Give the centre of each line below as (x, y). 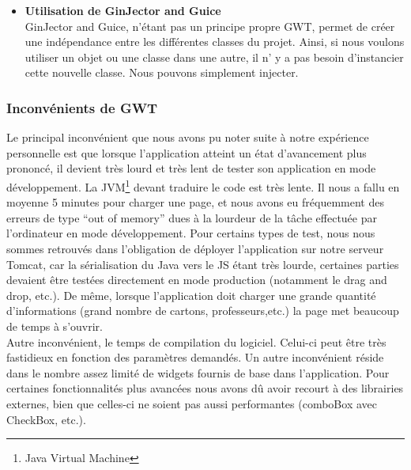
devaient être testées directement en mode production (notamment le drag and (197, 280)
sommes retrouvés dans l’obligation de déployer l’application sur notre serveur (195, 248)
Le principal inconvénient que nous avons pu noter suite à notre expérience (188, 137)
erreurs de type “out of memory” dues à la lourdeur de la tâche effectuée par (192, 217)
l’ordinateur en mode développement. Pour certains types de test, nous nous (191, 233)
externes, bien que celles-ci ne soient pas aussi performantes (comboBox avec (192, 403)
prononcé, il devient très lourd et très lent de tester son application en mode (191, 168)
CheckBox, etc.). (46, 419)
